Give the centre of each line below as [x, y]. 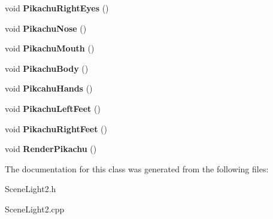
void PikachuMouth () [50, 48]
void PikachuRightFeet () [56, 128]
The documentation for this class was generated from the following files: [137, 168]
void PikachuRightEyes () [57, 8]
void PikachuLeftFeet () [53, 108]
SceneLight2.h [31, 189]
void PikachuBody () [47, 68]
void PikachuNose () [46, 28]
